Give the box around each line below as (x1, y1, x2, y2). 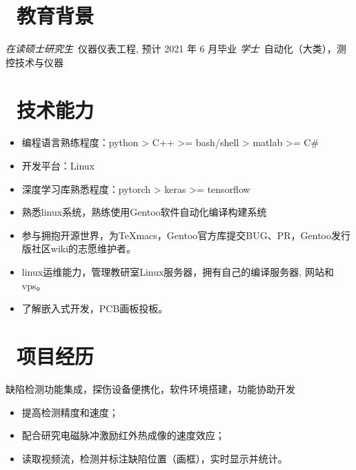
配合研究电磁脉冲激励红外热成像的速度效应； (21, 428, 225, 442)
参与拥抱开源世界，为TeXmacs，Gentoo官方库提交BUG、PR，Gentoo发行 (21, 227, 350, 242)
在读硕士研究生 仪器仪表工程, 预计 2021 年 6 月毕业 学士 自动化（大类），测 (6, 41, 346, 56)
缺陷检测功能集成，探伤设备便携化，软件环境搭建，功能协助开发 (6, 381, 295, 396)
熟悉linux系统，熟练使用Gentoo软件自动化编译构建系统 (21, 205, 267, 219)
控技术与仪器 (6, 54, 63, 69)
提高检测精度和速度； (21, 405, 119, 419)
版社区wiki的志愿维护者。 (21, 241, 137, 256)
